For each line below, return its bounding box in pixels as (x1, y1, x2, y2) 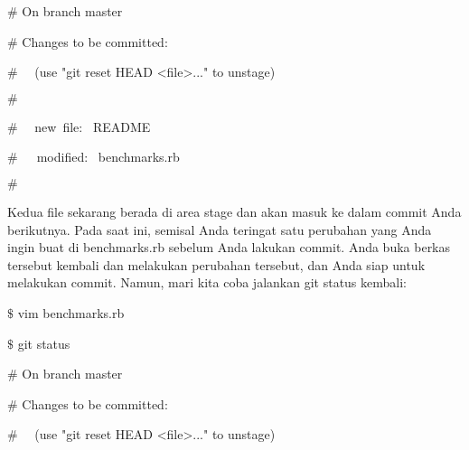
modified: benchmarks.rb (36, 147, 180, 166)
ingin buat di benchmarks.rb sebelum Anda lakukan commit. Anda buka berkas (7, 238, 451, 257)
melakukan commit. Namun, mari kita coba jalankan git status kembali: (7, 273, 407, 292)
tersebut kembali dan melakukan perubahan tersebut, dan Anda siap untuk (7, 255, 426, 274)
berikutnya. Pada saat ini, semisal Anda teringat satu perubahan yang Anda (7, 220, 432, 239)
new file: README (34, 117, 151, 136)
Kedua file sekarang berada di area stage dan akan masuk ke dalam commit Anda (7, 202, 462, 220)
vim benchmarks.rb (17, 303, 125, 322)
